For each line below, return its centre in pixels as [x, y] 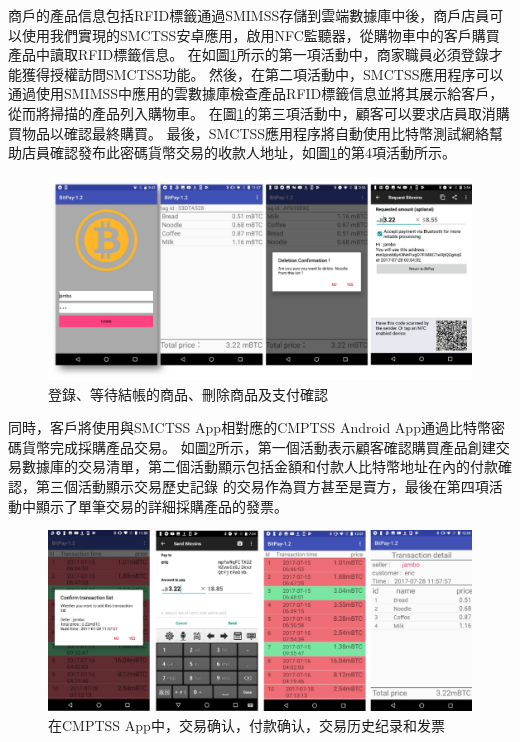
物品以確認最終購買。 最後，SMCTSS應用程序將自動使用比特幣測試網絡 [255, 132]
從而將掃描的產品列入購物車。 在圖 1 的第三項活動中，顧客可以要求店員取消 [252, 112]
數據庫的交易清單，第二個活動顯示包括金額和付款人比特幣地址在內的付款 [259, 466]
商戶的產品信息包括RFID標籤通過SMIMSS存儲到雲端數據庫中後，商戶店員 [249, 15]
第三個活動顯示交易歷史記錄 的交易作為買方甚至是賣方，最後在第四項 [262, 486]
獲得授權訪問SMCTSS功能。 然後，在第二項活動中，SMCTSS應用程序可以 [262, 73]
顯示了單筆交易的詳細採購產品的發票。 [161, 505]
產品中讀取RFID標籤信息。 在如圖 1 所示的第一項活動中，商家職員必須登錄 [248, 54]
